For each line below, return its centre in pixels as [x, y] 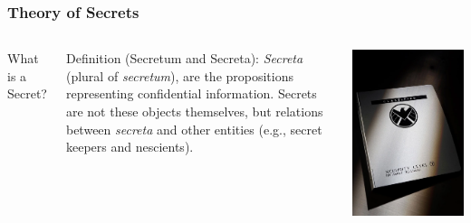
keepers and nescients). [130, 147]
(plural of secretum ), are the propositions [179, 75]
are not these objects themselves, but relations [194, 111]
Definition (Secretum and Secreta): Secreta [184, 58]
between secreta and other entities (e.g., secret [194, 129]
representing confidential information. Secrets [191, 93]
